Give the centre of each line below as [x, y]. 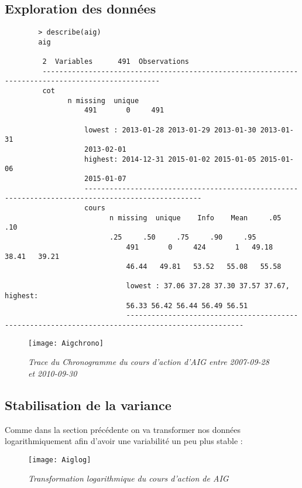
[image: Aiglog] [60, 460]
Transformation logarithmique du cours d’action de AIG [128, 478]
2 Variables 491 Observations [116, 62]
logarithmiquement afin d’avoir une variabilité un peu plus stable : [124, 441]
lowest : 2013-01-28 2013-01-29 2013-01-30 [170, 130]
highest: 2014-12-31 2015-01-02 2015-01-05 [170, 159]
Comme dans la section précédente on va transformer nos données [123, 429]
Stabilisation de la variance [88, 405]
